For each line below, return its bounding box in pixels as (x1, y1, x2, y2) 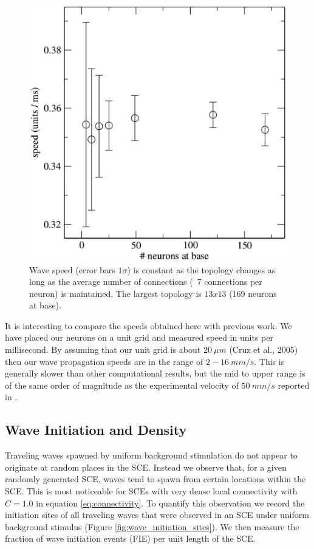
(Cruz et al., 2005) (229, 343, 298, 356)
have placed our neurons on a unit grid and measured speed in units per (5, 331, 273, 344)
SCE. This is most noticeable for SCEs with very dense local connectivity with (5, 485, 298, 497)
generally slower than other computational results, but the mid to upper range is (5, 367, 305, 380)
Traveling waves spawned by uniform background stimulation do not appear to (5, 449, 298, 462)
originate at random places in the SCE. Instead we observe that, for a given (5, 460, 287, 473)
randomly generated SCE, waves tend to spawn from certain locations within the (5, 472, 306, 485)
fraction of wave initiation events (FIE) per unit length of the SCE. (5, 532, 256, 545)
